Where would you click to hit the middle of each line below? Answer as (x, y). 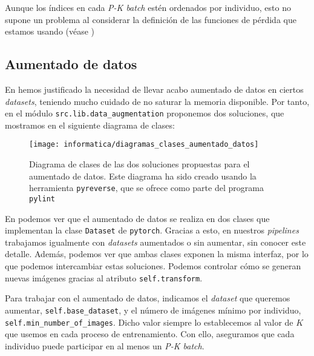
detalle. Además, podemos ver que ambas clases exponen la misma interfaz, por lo (157, 254)
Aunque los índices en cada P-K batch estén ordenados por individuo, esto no (148, 7)
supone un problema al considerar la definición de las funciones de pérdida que (151, 19)
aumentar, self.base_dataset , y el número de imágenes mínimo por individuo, (153, 310)
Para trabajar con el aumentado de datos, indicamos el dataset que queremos (148, 298)
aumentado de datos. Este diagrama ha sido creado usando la (143, 176)
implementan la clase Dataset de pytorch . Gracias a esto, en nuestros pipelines (152, 230)
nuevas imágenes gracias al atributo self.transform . (104, 277)
